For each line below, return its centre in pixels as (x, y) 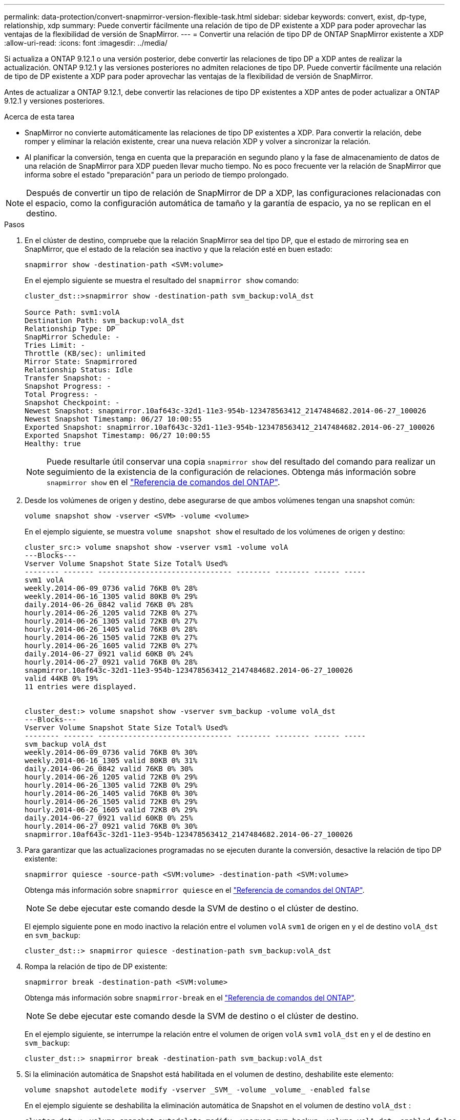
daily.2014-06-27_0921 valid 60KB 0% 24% (109, 654)
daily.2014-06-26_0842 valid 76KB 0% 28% (109, 605)
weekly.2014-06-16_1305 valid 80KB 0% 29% (111, 596)
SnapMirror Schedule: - (72, 337)
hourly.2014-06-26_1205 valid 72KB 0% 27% (111, 613)
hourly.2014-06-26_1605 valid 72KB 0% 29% (111, 810)
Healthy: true (53, 444)
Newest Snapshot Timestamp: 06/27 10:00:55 (113, 419)
